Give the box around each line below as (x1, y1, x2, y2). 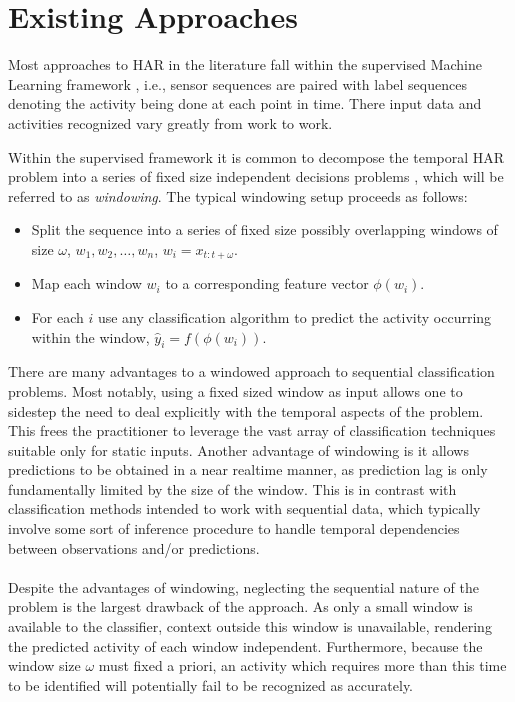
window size (8, 655, 81, 676)
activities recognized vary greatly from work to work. (8, 112, 333, 133)
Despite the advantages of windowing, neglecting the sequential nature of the (8, 576, 480, 597)
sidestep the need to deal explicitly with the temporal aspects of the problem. (8, 400, 484, 421)
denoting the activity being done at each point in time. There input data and (8, 93, 482, 114)
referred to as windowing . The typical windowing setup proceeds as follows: (8, 185, 468, 206)
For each (31, 306, 84, 327)
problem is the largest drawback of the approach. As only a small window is (8, 596, 473, 617)
